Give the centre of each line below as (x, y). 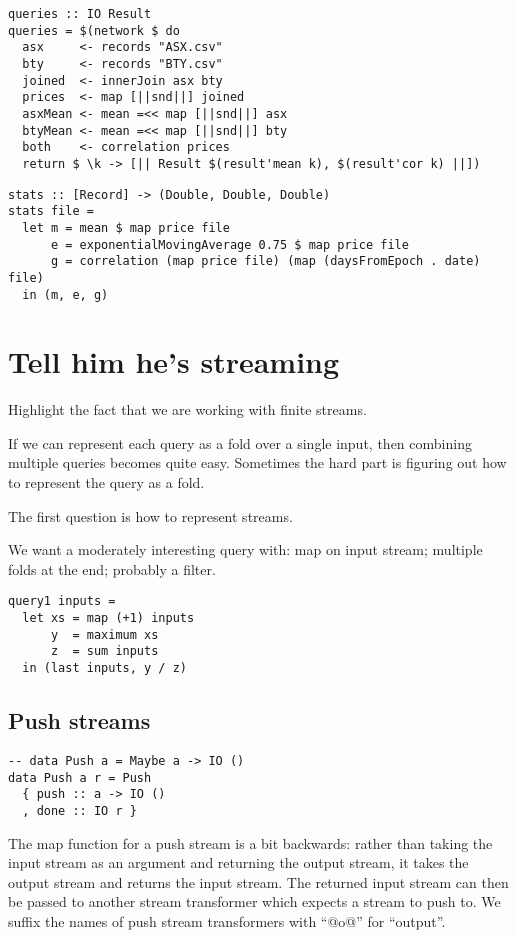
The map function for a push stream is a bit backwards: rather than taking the (250, 842)
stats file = (51, 211)
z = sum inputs (104, 651)
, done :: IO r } (79, 810)
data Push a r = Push (80, 777)
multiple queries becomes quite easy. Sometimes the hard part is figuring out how (257, 462)
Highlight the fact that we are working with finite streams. (187, 409)
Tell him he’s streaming (174, 361)
